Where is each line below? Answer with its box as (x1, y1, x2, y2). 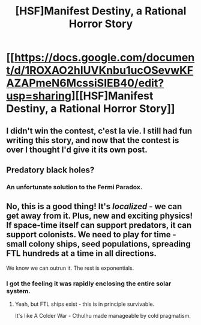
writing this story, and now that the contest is (6, 135, 179, 145)
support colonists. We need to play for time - (6, 229, 177, 240)
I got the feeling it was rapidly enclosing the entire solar (6, 279, 172, 288)
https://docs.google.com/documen (14, 51, 195, 64)
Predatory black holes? (6, 165, 95, 175)
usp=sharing (6, 89, 72, 103)
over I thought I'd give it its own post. (6, 144, 148, 154)
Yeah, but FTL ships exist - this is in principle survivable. (14, 300, 155, 308)
